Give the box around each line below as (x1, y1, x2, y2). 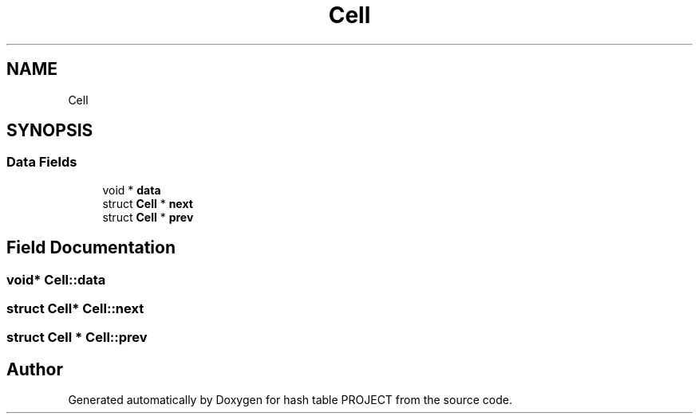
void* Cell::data (6, 271, 106, 288)
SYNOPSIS (6, 120, 93, 141)
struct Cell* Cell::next (6, 300, 144, 317)
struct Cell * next (102, 196, 193, 210)
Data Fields (6, 154, 77, 171)
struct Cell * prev (102, 210, 194, 224)
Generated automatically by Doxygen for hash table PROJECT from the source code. (68, 393, 512, 407)
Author (6, 359, 63, 379)
